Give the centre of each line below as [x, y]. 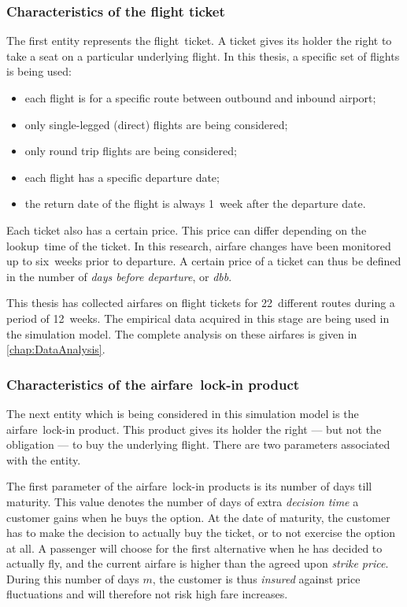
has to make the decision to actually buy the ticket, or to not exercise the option [201, 533]
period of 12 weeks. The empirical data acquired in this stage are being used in [198, 318]
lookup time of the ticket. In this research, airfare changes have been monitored [199, 245]
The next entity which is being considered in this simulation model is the [183, 413]
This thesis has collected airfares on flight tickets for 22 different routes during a [201, 303]
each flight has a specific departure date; [122, 177]
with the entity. [44, 459]
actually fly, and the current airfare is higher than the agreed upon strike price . [198, 563]
